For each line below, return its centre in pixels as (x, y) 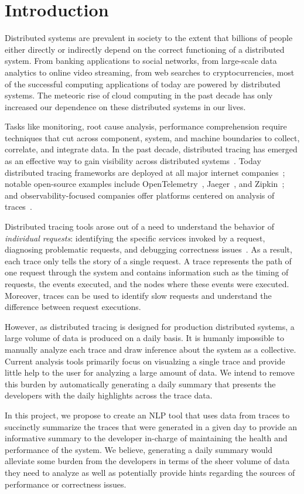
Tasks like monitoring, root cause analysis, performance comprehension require (146, 126)
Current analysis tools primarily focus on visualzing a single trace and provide (145, 361)
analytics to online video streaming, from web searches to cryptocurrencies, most (150, 72)
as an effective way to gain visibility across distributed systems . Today (133, 161)
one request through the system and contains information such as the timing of (147, 272)
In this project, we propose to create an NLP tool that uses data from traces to (147, 415)
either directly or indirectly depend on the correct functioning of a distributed (145, 49)
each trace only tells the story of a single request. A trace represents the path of (148, 260)
